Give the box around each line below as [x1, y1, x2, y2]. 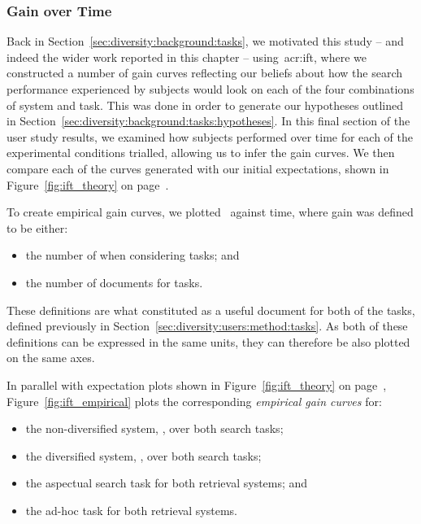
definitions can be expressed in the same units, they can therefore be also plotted [7, 333, 410, 350]
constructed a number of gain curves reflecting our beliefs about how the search [7, 64, 403, 81]
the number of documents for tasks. [25, 273, 203, 290]
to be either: [7, 219, 68, 236]
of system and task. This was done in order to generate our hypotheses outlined [7, 96, 403, 113]
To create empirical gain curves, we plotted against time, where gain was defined [7, 203, 414, 221]
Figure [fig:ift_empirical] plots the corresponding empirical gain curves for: [7, 392, 382, 409]
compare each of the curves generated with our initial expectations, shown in [7, 159, 389, 177]
